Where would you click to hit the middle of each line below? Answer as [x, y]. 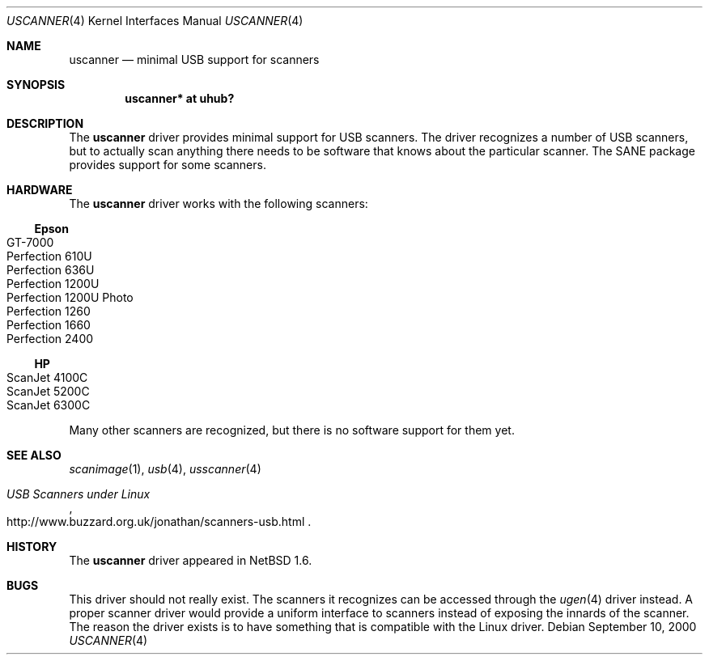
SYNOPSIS [36, 85]
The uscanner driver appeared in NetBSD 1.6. [191, 560]
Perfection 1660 [49, 325]
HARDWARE [40, 190]
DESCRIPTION [45, 123]
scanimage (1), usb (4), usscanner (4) [165, 469]
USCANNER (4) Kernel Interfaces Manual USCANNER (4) [155, 21]
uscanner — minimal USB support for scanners [194, 59]
